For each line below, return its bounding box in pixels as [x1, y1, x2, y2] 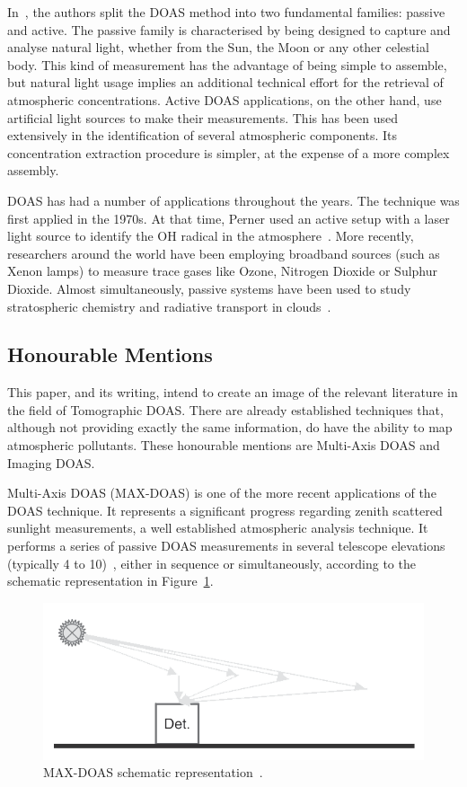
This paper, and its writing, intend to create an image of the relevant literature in [7, 383, 458, 402]
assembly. [7, 161, 59, 180]
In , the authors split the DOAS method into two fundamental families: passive [7, 3, 445, 21]
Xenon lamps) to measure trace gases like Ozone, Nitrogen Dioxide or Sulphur [7, 261, 438, 280]
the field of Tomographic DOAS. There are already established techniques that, [7, 400, 444, 419]
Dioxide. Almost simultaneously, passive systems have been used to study [7, 279, 411, 297]
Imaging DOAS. [7, 453, 95, 472]
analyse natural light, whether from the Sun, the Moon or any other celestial [7, 38, 429, 57]
